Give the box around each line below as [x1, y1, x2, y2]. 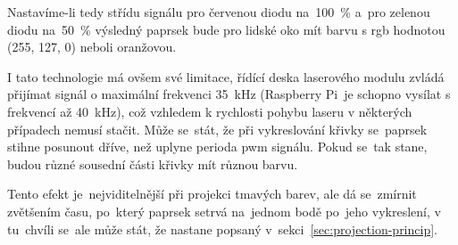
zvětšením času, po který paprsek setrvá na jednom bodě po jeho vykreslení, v [7, 201, 441, 220]
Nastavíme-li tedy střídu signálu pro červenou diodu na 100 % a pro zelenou [7, 3, 430, 20]
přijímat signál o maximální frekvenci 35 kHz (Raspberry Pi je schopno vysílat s [7, 85, 451, 103]
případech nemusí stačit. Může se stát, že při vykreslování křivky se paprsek [7, 119, 428, 138]
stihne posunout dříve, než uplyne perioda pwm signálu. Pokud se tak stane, [7, 137, 428, 156]
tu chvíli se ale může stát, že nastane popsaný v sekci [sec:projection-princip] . [7, 219, 437, 238]
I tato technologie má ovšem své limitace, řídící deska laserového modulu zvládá [7, 67, 445, 86]
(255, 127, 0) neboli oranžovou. [7, 37, 177, 56]
